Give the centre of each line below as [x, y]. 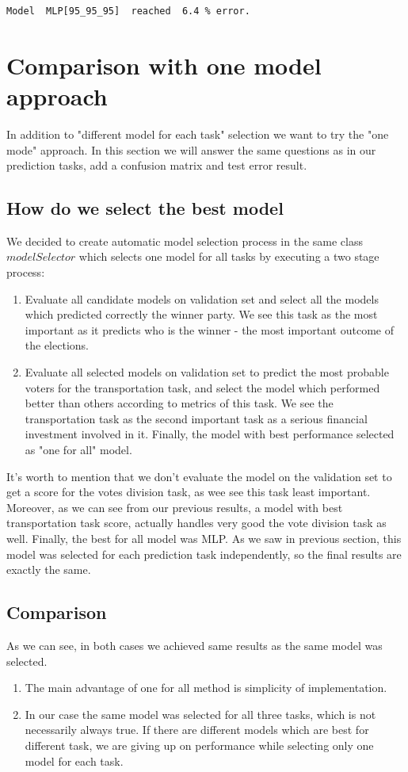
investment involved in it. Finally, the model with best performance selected [210, 434]
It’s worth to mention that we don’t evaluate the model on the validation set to [199, 476]
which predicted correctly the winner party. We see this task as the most [201, 314]
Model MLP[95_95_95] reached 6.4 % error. [128, 11]
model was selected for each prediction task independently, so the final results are [204, 554]
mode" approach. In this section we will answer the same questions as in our [191, 149]
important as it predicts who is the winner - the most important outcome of [209, 329]
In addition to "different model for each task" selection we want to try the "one [198, 134]
